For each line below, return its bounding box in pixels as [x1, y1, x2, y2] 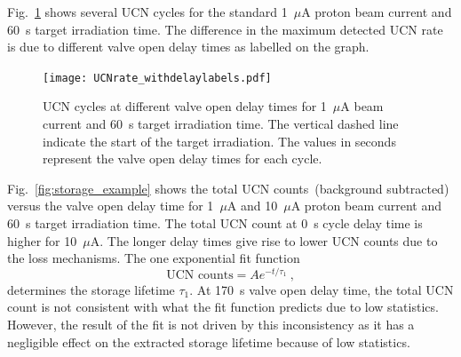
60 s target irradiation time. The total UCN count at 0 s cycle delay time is [7, 214, 423, 232]
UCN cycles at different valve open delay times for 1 [43, 97, 327, 115]
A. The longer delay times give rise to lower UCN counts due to [90, 231, 438, 250]
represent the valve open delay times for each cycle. [43, 149, 322, 168]
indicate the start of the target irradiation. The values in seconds [43, 131, 396, 150]
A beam [340, 97, 384, 115]
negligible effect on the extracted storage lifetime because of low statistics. [7, 332, 410, 351]
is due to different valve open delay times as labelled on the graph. [7, 37, 370, 56]
